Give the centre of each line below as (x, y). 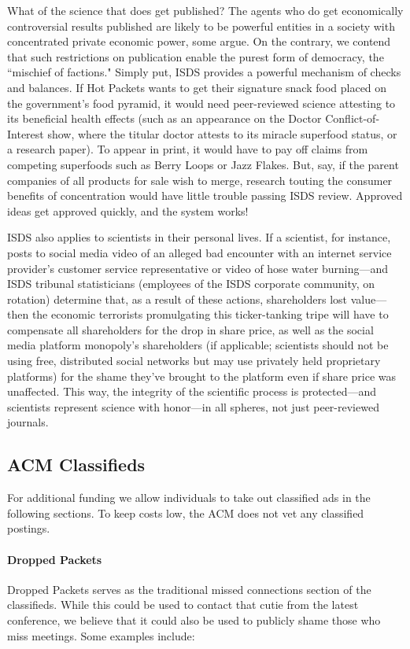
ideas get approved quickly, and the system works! (128, 210)
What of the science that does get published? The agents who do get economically (205, 10)
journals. (28, 422)
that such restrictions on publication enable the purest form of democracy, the (196, 56)
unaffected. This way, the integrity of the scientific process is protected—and (192, 391)
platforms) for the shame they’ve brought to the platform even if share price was (202, 376)
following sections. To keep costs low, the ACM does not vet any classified (186, 513)
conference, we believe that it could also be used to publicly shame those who (194, 620)
